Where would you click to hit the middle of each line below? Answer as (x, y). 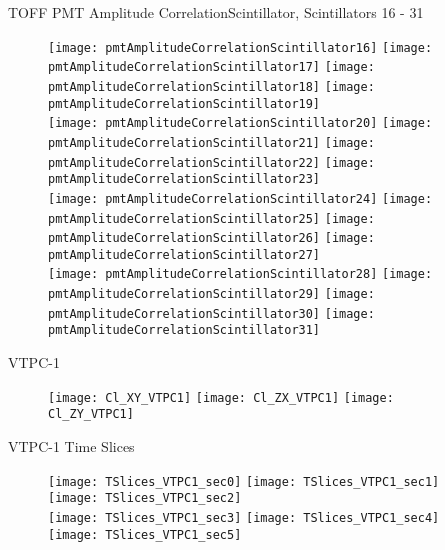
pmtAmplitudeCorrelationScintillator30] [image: (211, 313)
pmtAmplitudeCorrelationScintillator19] (184, 103)
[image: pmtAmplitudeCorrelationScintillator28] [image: (240, 274)
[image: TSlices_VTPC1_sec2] (145, 498)
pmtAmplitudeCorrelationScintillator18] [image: (211, 86)
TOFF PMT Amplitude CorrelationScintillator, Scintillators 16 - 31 (216, 12)
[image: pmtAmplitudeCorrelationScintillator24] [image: (240, 198)
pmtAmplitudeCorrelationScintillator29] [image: (211, 294)
